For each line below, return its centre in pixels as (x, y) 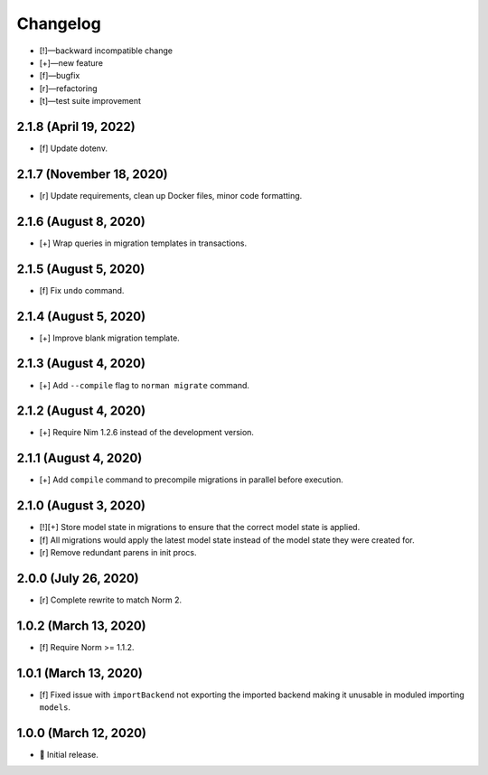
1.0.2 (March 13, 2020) (81, 626)
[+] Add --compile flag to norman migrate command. (145, 385)
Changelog (59, 23)
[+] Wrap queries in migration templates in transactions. (143, 243)
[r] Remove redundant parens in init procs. (118, 553)
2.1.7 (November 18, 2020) (92, 174)
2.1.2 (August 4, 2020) (81, 411)
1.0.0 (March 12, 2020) (81, 733)
